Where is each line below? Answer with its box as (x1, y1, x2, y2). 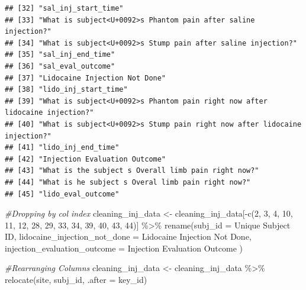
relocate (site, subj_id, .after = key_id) (5, 273, 147, 286)
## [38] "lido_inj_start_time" (5, 85, 128, 94)
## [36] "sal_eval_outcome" (5, 62, 115, 70)
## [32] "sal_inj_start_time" (5, 4, 124, 12)
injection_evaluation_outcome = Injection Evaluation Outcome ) (5, 241, 243, 254)
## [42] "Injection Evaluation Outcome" (5, 154, 166, 163)
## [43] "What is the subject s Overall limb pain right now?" (5, 166, 259, 175)
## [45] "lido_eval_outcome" (5, 189, 120, 198)
